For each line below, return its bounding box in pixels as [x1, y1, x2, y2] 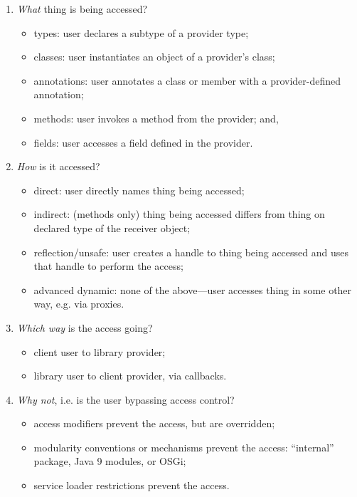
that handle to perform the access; [33, 258, 183, 273]
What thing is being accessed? [16, 1, 148, 16]
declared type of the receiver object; [33, 220, 191, 235]
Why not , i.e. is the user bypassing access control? [16, 392, 235, 407]
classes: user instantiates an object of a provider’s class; [33, 49, 275, 64]
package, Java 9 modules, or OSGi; [33, 454, 186, 469]
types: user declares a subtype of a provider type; [33, 25, 249, 40]
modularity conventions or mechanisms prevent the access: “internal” [33, 439, 334, 454]
